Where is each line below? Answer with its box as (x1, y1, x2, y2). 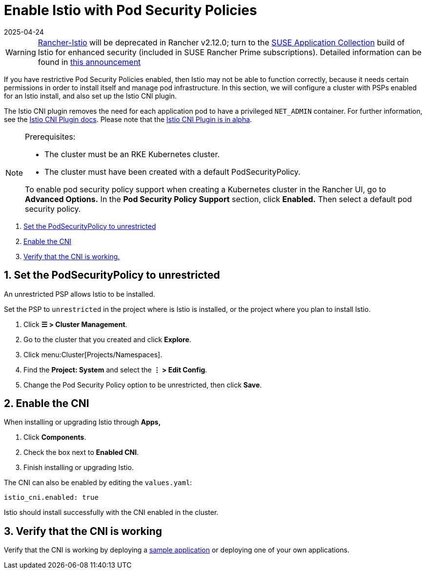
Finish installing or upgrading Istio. (23, 463, 134, 472)
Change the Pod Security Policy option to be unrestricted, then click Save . (23, 380, 262, 389)
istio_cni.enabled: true (4, 493, 99, 502)
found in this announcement (38, 57, 141, 67)
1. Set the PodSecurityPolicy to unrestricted (4, 269, 220, 282)
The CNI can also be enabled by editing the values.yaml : (4, 478, 192, 487)
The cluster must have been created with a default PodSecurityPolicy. (44, 166, 301, 177)
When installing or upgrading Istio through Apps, (4, 418, 161, 427)
